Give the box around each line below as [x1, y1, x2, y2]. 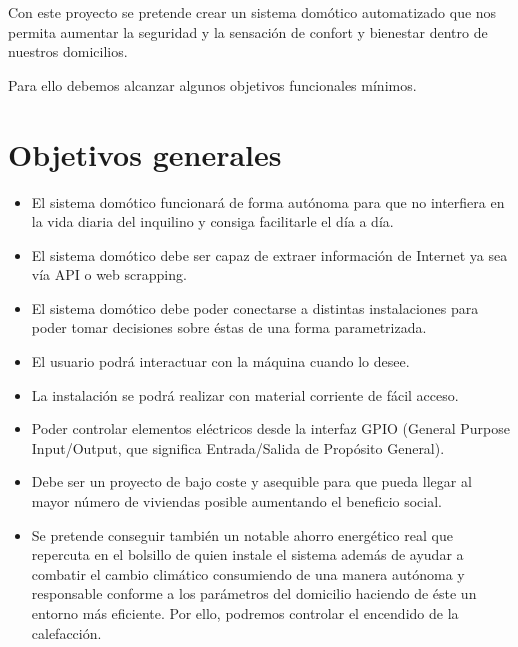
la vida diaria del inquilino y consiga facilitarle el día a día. [31, 211, 394, 232]
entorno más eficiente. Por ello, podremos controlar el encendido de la [31, 603, 459, 623]
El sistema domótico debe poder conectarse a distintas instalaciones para [31, 297, 479, 318]
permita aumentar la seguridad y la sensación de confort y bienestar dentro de [8, 21, 488, 42]
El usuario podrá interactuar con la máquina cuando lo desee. [31, 351, 410, 372]
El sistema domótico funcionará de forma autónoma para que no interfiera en [31, 191, 505, 212]
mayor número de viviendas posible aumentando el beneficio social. [31, 491, 442, 512]
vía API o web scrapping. [31, 264, 187, 285]
